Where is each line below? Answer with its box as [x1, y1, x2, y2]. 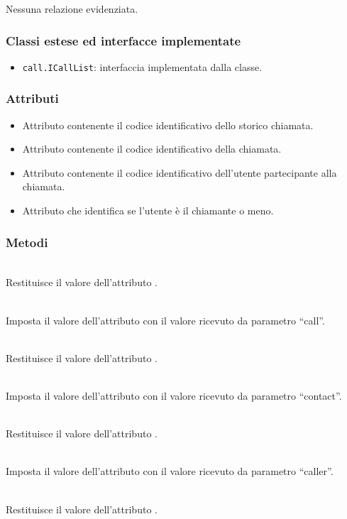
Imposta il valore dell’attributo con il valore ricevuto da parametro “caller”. [6, 464, 334, 479]
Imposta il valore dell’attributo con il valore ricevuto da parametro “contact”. [6, 388, 342, 403]
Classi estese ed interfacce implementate [6, 31, 241, 49]
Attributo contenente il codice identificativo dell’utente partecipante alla [22, 165, 337, 180]
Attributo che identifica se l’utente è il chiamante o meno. [22, 203, 274, 218]
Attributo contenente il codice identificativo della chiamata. [22, 141, 282, 156]
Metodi [6, 233, 48, 251]
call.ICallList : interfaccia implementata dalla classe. [22, 59, 263, 74]
